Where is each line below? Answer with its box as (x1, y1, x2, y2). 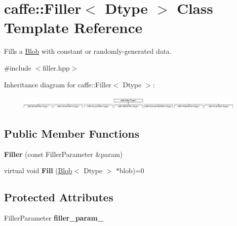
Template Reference (4, 17, 143, 38)
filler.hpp (42, 62, 70, 73)
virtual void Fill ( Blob (4, 165, 73, 176)
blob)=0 (119, 165, 144, 176)
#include (4, 62, 32, 73)
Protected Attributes (4, 189, 114, 205)
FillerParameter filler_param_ (4, 213, 104, 223)
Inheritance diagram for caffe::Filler (4, 79, 112, 89)
